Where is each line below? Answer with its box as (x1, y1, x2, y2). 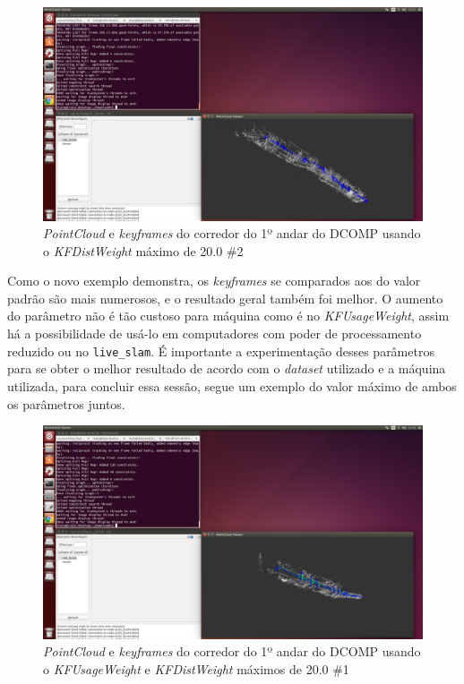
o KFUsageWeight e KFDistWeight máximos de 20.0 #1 (43, 659, 349, 678)
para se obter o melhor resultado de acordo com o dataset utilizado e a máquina (7, 359, 446, 378)
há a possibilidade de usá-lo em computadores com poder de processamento (7, 324, 422, 343)
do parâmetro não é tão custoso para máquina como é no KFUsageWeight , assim (7, 306, 450, 325)
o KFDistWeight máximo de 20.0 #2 (43, 241, 244, 260)
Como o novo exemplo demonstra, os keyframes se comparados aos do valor (7, 271, 421, 290)
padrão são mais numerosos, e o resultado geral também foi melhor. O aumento (7, 288, 443, 307)
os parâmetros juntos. (7, 394, 125, 413)
